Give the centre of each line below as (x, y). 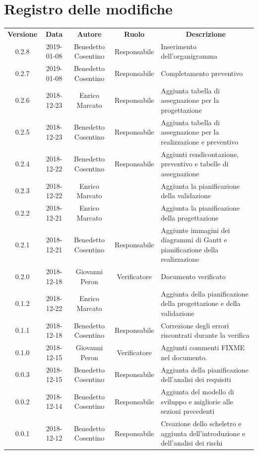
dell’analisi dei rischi (192, 443)
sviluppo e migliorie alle (197, 401)
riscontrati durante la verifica (205, 335)
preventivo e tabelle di (195, 164)
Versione (23, 34)
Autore (89, 34)
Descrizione (206, 34)
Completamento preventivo (202, 73)
